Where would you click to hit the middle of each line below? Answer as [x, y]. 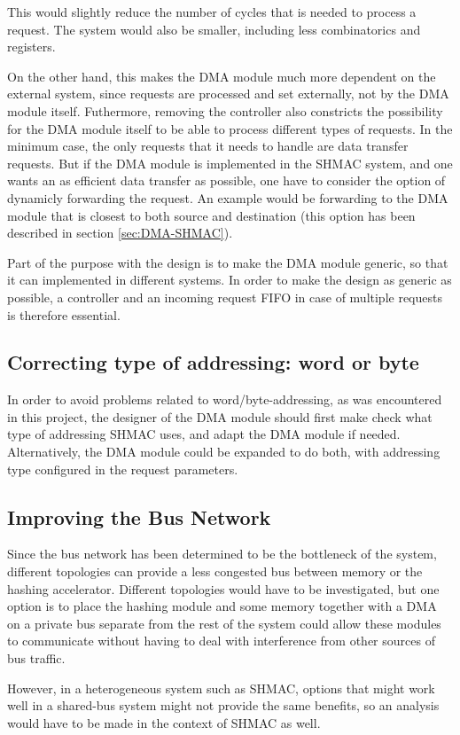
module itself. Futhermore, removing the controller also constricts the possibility [225, 110]
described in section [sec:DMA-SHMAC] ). [120, 233]
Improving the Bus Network [139, 516]
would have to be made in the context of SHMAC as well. [164, 722]
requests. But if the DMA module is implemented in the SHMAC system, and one [230, 163]
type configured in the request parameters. [123, 469]
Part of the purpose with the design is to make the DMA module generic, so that [228, 262]
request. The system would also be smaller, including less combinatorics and [214, 29]
